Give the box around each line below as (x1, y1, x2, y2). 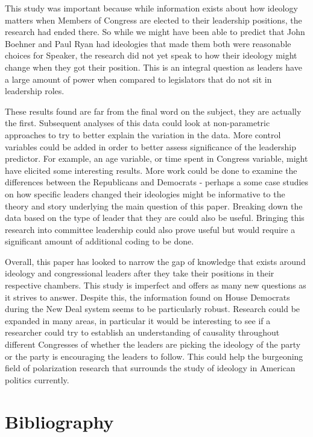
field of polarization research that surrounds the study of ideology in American (5, 362, 296, 374)
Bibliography (5, 409, 114, 433)
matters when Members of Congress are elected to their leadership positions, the (5, 13, 302, 26)
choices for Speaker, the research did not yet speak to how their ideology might (5, 49, 297, 62)
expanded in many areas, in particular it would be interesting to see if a (5, 314, 271, 327)
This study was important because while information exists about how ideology (5, 2, 298, 14)
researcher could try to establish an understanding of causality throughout (5, 326, 280, 339)
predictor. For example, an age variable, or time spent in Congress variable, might (5, 152, 308, 165)
